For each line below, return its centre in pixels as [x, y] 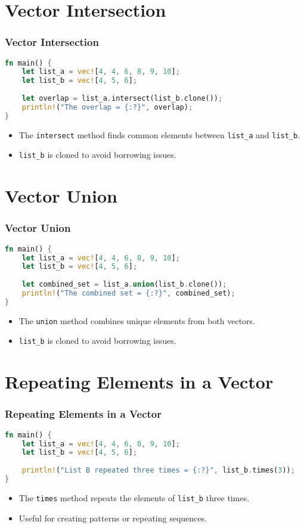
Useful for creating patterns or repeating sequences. [113, 518]
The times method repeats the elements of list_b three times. [134, 497]
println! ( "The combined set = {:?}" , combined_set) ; [128, 293]
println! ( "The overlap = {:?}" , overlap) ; [107, 107]
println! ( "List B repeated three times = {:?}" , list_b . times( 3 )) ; [158, 470]
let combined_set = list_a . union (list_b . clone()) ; [124, 285]
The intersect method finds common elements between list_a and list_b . [159, 134]
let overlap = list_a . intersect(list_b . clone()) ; [122, 99]
